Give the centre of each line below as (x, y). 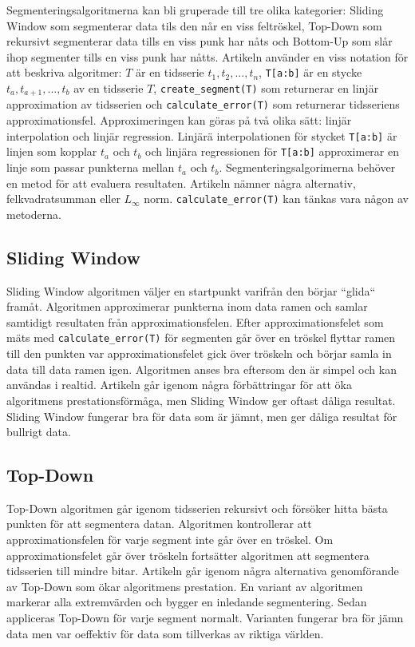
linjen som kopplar (52, 151)
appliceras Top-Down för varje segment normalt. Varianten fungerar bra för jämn (205, 618)
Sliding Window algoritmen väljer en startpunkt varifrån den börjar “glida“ (191, 290)
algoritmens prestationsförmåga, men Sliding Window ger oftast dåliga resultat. (201, 400)
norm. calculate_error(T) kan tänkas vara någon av (276, 198)
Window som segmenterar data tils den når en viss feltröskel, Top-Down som (194, 25)
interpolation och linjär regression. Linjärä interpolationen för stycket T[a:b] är (202, 135)
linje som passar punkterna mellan (91, 167)
